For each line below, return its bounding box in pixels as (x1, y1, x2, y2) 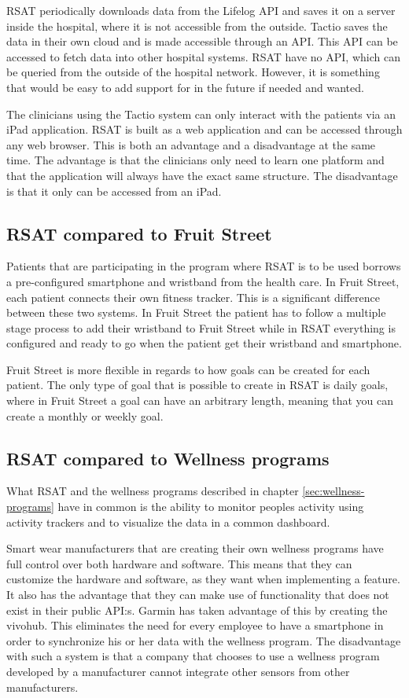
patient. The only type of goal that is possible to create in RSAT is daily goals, (6, 377, 389, 393)
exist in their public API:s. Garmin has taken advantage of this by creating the (6, 601, 388, 618)
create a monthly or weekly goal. (6, 407, 164, 424)
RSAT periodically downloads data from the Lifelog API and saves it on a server (6, 2, 396, 18)
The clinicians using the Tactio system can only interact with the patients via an (6, 105, 396, 122)
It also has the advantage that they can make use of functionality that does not (6, 586, 389, 603)
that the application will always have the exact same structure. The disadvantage (6, 167, 398, 183)
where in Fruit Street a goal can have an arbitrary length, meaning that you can (6, 392, 394, 409)
